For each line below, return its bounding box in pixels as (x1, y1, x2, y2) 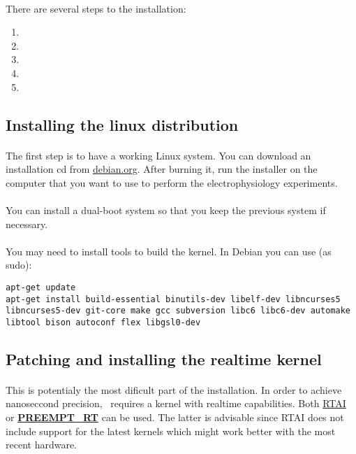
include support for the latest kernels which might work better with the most (6, 423, 336, 438)
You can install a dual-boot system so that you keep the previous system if (6, 202, 326, 217)
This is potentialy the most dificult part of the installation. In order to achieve (6, 382, 342, 397)
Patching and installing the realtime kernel (6, 348, 322, 369)
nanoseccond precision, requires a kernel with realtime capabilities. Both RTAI (6, 396, 346, 411)
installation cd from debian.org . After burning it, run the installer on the (6, 162, 318, 176)
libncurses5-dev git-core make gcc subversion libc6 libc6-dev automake (6, 306, 350, 316)
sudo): (6, 257, 32, 272)
